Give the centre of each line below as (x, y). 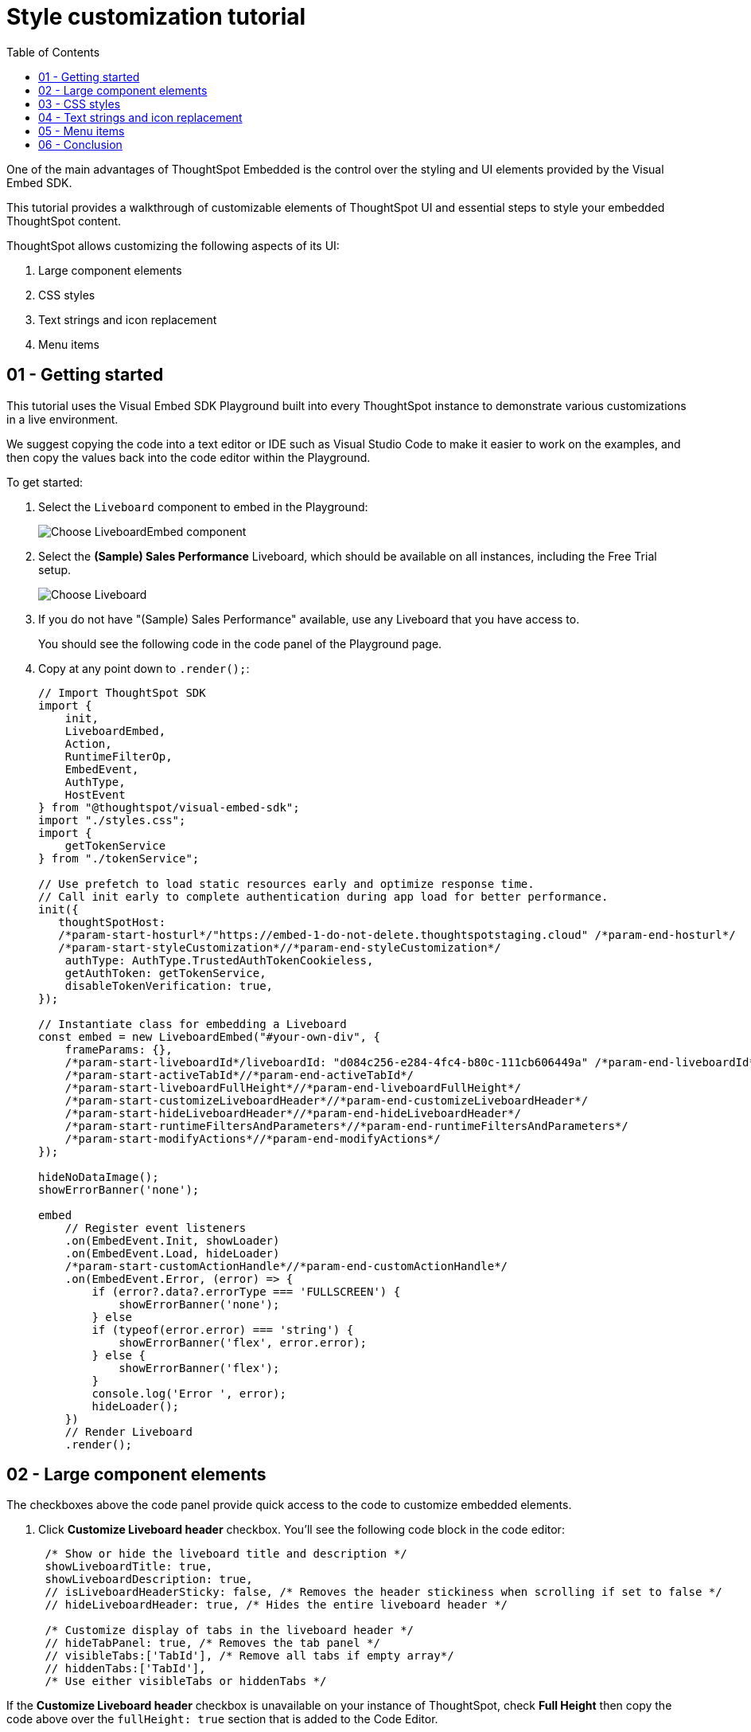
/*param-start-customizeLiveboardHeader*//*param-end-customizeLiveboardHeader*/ (327, 1100)
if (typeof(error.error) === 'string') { (223, 1329)
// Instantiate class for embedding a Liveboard (193, 1024)
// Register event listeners (156, 1228)
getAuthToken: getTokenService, (165, 973)
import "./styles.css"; (112, 820)
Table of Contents (53, 52)
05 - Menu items (82, 131)
